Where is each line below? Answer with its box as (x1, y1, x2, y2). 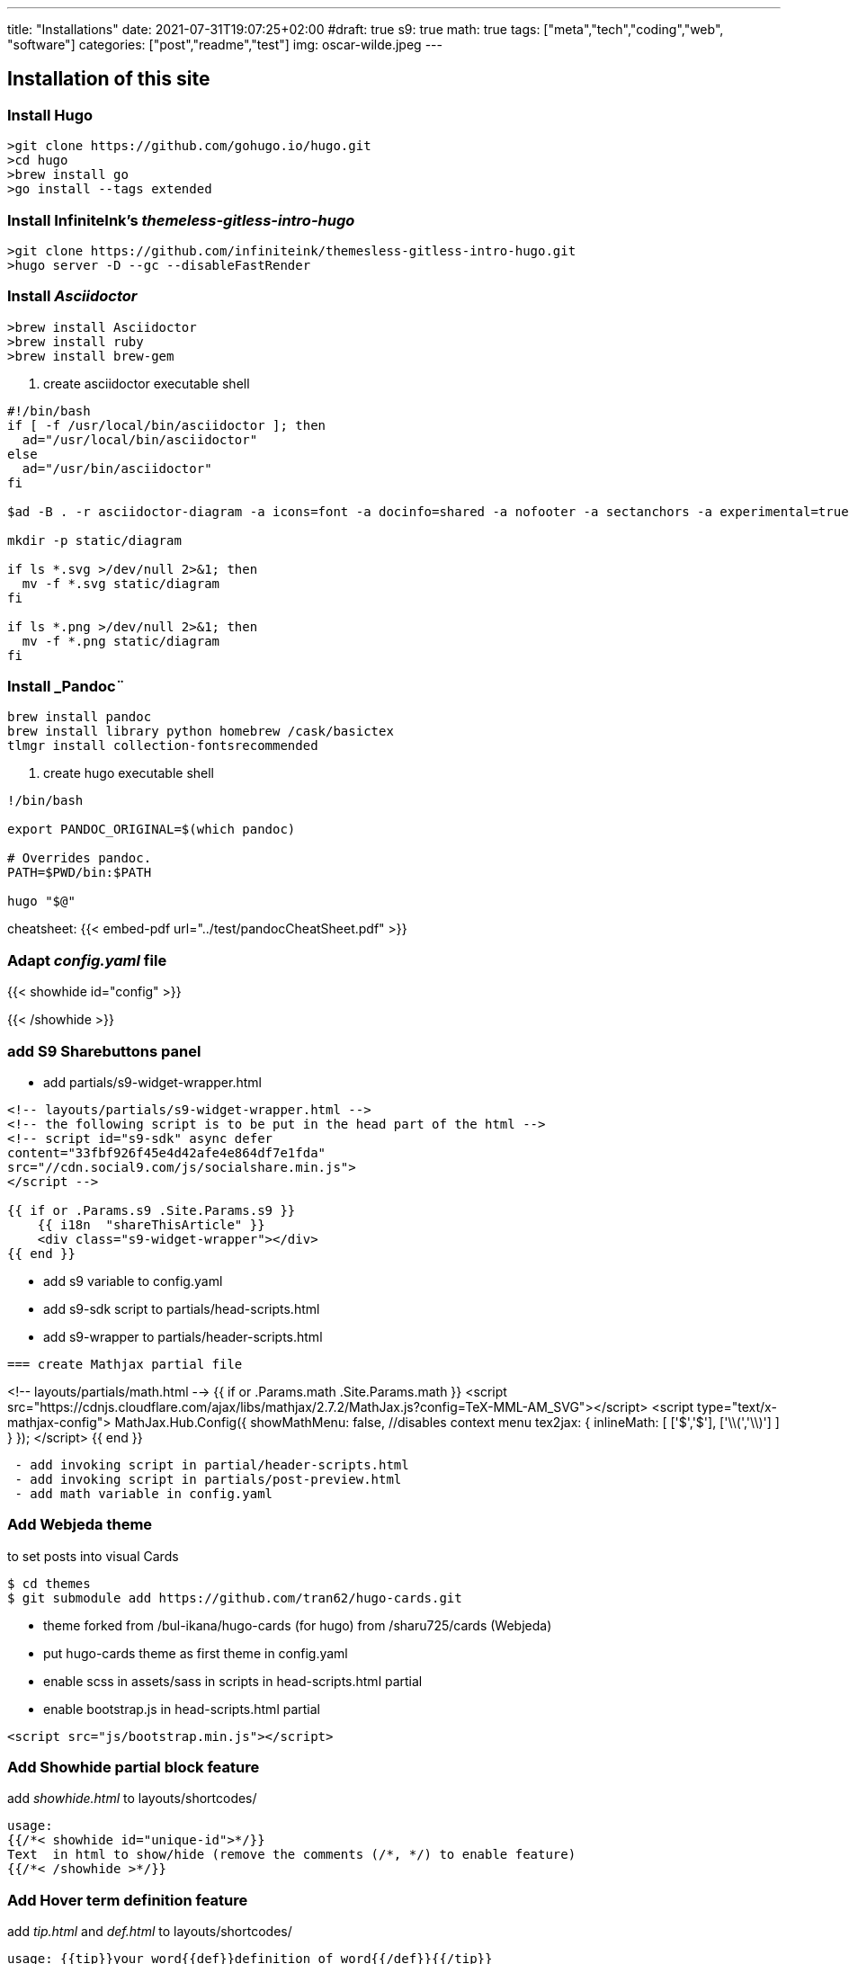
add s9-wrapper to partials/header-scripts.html (43, 1328, 323, 1344)
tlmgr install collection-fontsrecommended (7, 738, 318, 754)
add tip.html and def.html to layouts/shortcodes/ (7, 1924, 292, 1940)
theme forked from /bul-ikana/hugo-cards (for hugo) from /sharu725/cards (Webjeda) (43, 1617, 552, 1633)
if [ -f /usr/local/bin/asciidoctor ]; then (7, 417, 326, 433)
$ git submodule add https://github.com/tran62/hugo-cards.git (7, 1590, 462, 1605)
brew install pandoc (7, 710, 152, 725)
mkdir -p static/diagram (7, 532, 182, 548)
